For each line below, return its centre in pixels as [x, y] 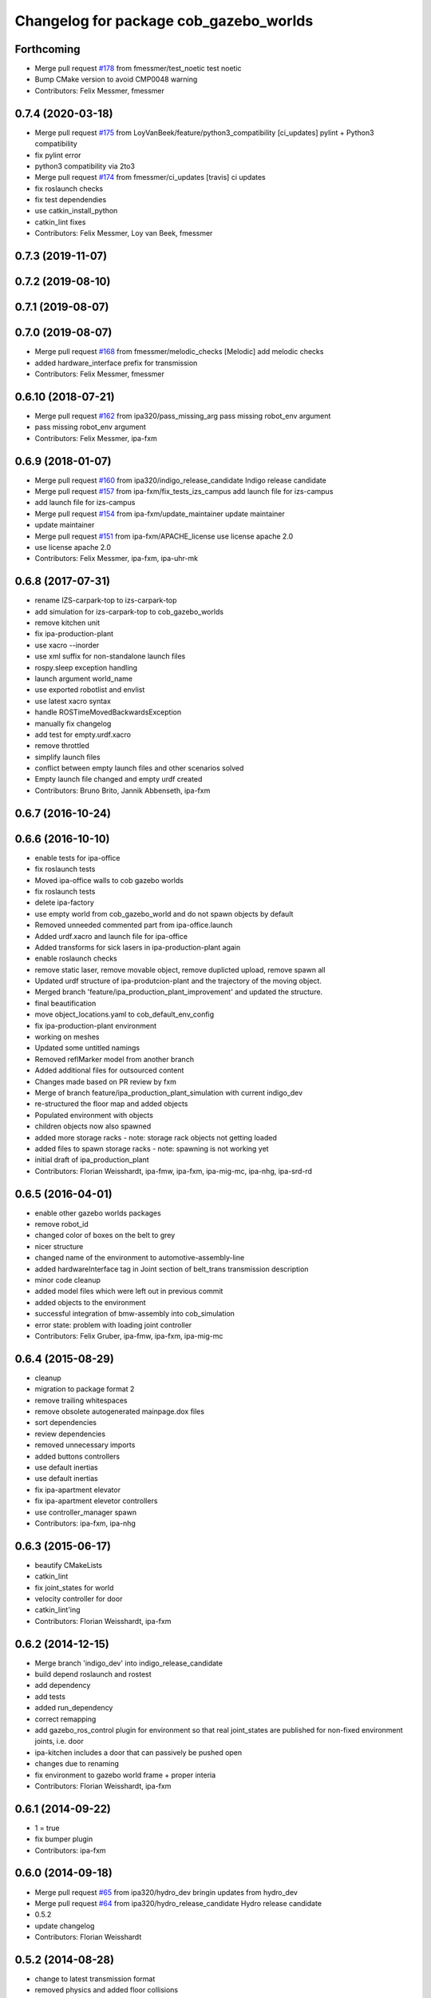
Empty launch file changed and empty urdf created [119, 779]
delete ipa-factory [65, 902]
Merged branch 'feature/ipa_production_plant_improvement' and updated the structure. [179, 992]
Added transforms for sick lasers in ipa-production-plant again [138, 947]
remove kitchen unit [67, 623]
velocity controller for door [79, 1599]
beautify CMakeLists [69, 1565]
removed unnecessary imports [85, 1445]
